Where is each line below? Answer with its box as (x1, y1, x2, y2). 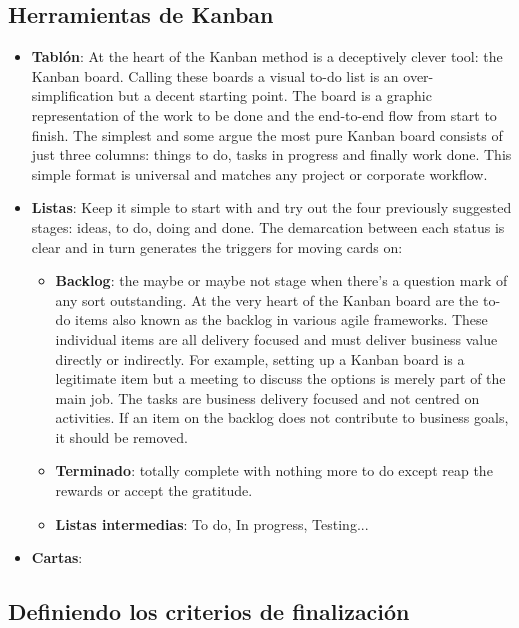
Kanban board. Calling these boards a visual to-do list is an (31, 65, 399, 86)
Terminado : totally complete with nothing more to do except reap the (55, 460, 493, 481)
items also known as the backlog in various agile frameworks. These (75, 309, 488, 330)
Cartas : (31, 547, 83, 568)
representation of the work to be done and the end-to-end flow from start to (31, 104, 497, 125)
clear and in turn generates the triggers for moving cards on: (31, 236, 403, 257)
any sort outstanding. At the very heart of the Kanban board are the (55, 289, 479, 310)
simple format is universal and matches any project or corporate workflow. (31, 163, 488, 184)
